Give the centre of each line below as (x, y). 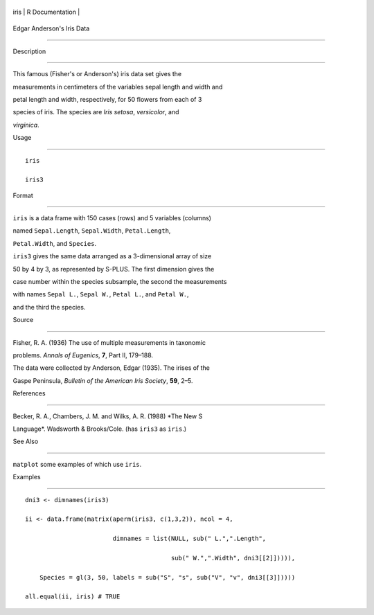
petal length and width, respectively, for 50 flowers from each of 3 (107, 99)
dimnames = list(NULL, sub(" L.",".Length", (189, 539)
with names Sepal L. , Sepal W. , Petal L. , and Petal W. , (101, 294)
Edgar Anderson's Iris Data (51, 28)
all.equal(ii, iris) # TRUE (73, 597)
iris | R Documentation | (46, 12)
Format (23, 195)
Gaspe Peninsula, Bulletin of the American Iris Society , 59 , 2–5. (103, 380)
